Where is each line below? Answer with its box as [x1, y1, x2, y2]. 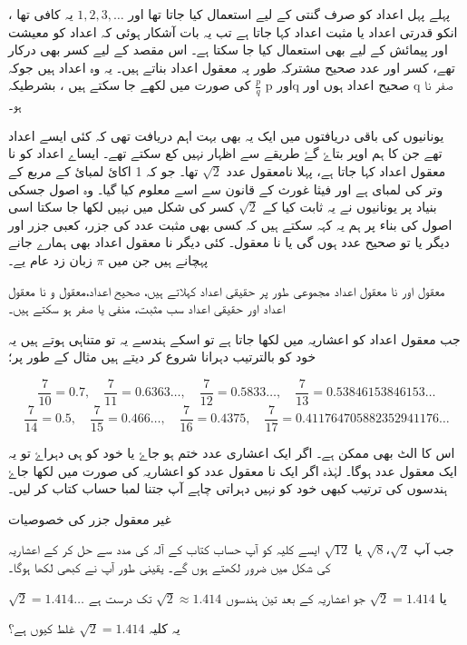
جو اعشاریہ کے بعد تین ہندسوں [226, 588, 365, 607]
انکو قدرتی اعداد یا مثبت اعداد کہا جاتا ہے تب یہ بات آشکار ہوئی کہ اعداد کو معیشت [8, 22, 458, 41]
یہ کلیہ [149, 619, 180, 638]
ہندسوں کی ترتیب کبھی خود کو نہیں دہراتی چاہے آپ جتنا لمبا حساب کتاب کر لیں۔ [8, 479, 448, 498]
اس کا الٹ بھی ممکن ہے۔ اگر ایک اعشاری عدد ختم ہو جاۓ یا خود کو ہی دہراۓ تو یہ [8, 443, 455, 462]
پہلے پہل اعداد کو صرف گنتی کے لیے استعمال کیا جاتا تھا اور [128, 5, 451, 23]
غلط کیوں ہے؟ [8, 619, 75, 638]
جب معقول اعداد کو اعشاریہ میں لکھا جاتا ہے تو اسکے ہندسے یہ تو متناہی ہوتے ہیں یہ [8, 329, 461, 348]
